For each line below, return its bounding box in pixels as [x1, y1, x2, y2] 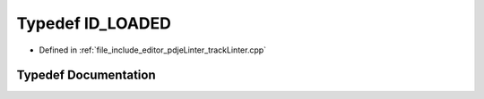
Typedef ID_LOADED [16, 13, 172, 33]
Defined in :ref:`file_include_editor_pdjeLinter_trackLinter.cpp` [39, 45, 267, 55]
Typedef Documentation [16, 68, 156, 83]
